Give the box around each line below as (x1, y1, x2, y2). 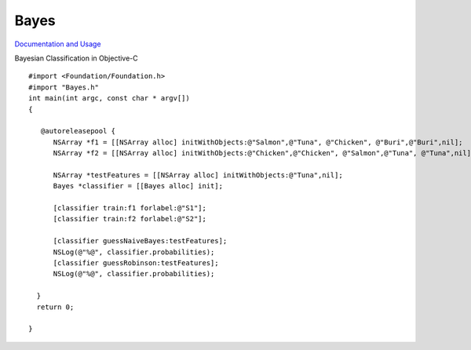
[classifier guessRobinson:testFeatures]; (53, 258, 219, 267)
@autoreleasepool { (40, 126, 116, 136)
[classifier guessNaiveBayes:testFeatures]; (53, 236, 228, 246)
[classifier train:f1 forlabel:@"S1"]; (53, 204, 207, 213)
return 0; (36, 302, 75, 312)
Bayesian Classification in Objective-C (14, 53, 139, 63)
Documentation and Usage (14, 39, 101, 49)
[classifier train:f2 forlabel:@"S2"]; (53, 214, 207, 224)
